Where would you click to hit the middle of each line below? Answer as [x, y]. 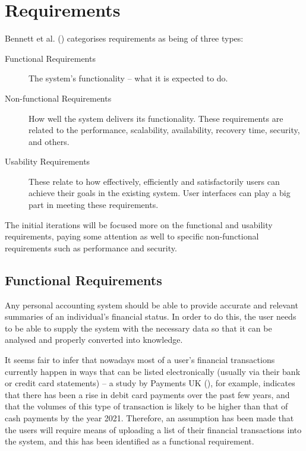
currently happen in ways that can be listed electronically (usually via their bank [153, 371]
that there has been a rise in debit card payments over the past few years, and [147, 394]
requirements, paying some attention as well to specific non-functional [132, 236]
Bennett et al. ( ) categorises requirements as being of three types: [124, 38]
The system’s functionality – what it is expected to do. [128, 78]
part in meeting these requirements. [94, 205]
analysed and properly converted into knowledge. [94, 340]
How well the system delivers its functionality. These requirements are [156, 118]
